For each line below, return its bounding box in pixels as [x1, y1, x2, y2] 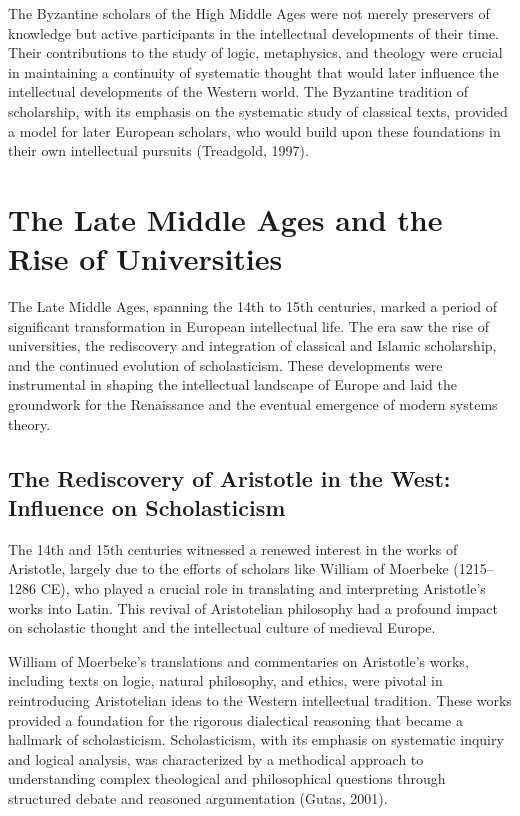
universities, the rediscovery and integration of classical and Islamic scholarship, [8, 335, 497, 356]
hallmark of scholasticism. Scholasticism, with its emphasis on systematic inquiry [8, 729, 504, 750]
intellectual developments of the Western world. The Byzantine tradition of [8, 81, 469, 102]
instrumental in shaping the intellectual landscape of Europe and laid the [8, 374, 457, 395]
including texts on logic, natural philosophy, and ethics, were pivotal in [8, 670, 443, 691]
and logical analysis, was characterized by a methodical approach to [8, 748, 424, 769]
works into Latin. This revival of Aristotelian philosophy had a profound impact [8, 597, 498, 618]
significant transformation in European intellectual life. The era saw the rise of [8, 315, 489, 336]
